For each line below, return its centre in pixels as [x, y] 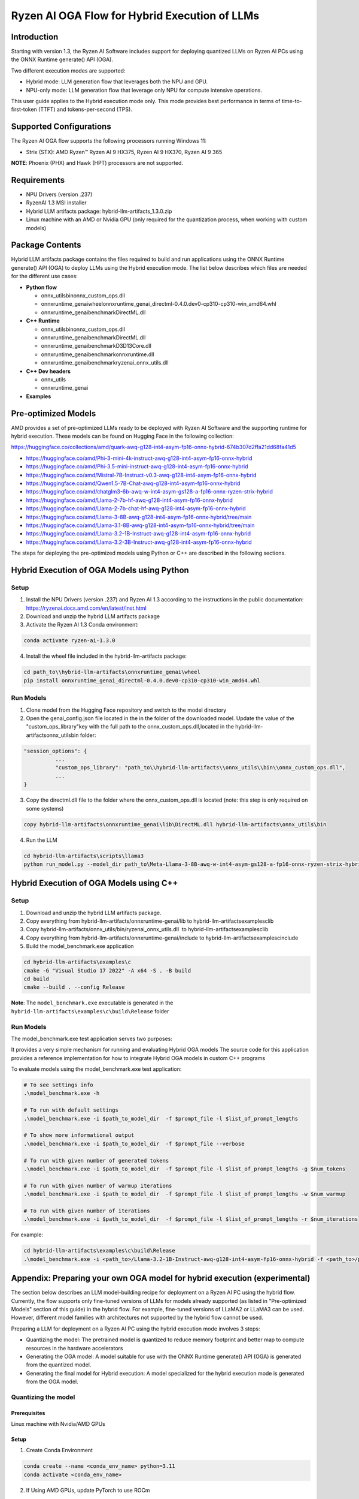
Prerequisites [28, 1413]
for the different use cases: [44, 276]
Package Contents [46, 245]
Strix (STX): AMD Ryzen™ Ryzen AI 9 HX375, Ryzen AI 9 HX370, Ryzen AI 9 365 [124, 152]
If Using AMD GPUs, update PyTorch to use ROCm [88, 1490]
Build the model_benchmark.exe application [80, 946]
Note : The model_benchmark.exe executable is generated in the [92, 1003]
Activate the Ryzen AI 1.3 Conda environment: [82, 625]
